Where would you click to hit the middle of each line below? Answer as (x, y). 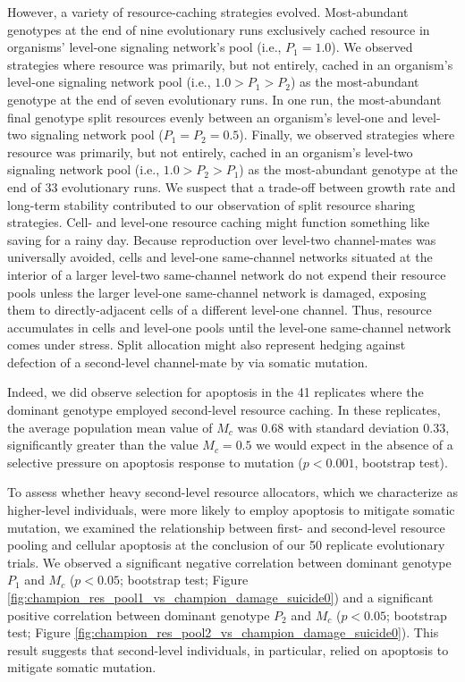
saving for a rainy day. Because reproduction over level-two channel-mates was (222, 239)
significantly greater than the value (103, 445)
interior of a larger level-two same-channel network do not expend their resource (227, 274)
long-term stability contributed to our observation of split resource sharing (211, 204)
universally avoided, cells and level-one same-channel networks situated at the (220, 257)
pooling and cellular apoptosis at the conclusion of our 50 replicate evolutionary (226, 545)
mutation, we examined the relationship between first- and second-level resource (226, 527)
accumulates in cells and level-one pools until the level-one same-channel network (229, 327)
